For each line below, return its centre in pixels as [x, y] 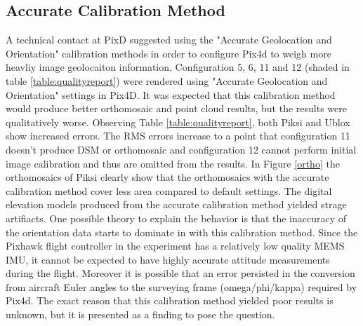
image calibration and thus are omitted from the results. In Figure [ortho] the [173, 163]
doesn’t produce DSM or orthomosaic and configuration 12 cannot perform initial [181, 149]
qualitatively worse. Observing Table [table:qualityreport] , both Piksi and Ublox [178, 122]
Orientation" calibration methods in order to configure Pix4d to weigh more [169, 53]
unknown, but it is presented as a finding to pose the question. [140, 314]
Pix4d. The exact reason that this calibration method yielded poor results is [170, 300]
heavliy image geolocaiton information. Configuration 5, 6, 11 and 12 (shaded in [178, 67]
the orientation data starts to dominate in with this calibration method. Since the [182, 232]
